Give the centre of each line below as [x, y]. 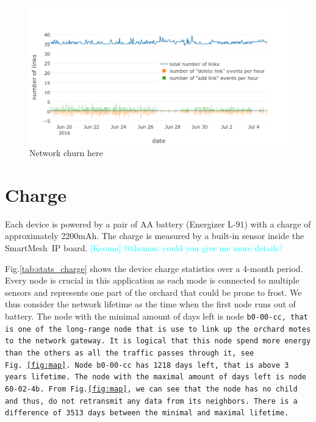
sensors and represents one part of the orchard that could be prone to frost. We [153, 292]
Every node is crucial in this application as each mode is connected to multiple [152, 280]
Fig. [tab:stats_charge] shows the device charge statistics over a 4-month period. [154, 268]
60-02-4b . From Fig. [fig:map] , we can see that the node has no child [151, 389]
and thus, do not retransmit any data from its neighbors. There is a [151, 401]
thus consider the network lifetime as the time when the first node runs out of [150, 304]
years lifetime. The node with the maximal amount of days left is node [156, 377]
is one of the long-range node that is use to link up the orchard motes [158, 329]
